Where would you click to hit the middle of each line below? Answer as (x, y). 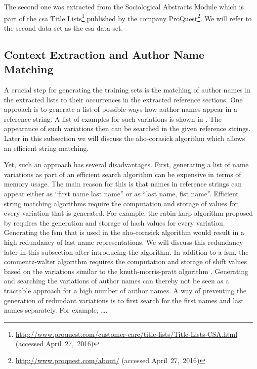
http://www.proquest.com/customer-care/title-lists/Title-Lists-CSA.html (127, 334)
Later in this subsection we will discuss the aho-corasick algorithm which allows (125, 138)
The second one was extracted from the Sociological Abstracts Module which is (124, 6)
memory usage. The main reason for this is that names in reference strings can (123, 184)
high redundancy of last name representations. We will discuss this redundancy (124, 242)
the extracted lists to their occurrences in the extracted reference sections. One (123, 99)
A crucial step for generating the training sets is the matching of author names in (128, 90)
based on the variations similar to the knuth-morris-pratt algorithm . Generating (126, 271)
